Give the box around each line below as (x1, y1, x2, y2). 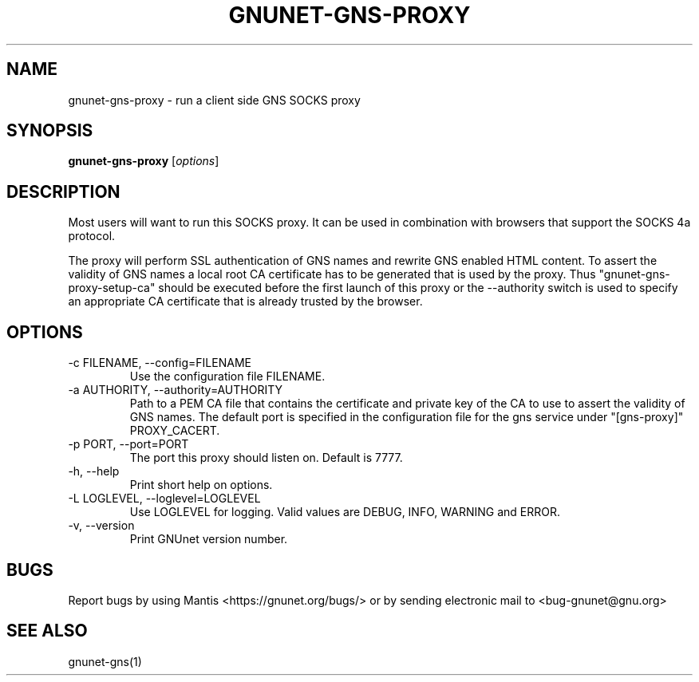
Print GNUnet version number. (129, 532, 288, 546)
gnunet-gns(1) (68, 654, 142, 668)
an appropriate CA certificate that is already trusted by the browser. (68, 294, 423, 309)
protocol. (68, 229, 116, 243)
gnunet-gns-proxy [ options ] (68, 154, 219, 168)
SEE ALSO (6, 621, 88, 641)
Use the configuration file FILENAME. (129, 369, 326, 384)
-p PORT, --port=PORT (68, 437, 189, 451)
